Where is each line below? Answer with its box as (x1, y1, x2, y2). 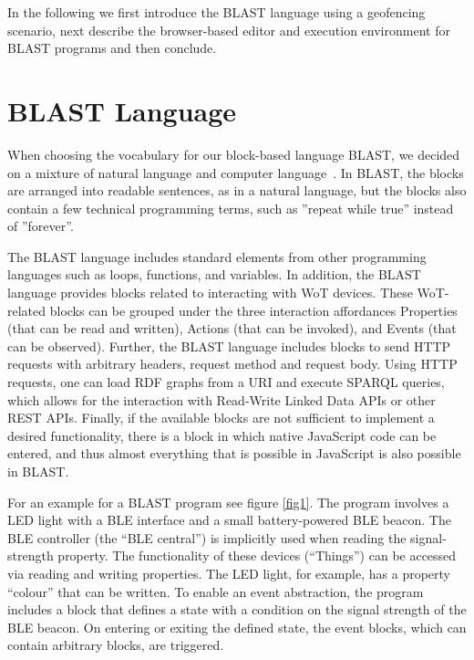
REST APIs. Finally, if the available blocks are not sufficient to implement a (7, 408, 435, 427)
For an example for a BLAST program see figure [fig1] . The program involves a (7, 492, 449, 511)
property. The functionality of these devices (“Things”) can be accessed (57, 546, 457, 565)
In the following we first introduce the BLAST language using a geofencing (7, 3, 426, 21)
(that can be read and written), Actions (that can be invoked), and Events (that (7, 319, 457, 338)
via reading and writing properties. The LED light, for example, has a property (7, 563, 451, 582)
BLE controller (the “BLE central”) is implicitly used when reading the (7, 528, 407, 547)
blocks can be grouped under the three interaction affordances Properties (49, 300, 458, 320)
